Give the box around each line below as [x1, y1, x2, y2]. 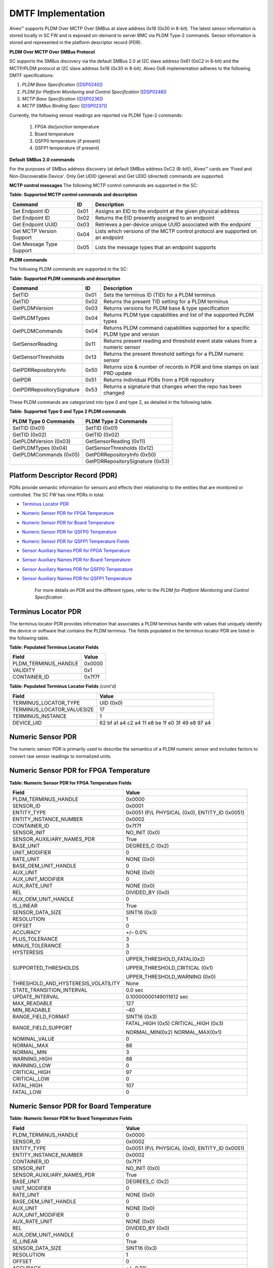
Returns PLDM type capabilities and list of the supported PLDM [103, 311, 254, 318]
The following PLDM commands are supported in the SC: [9, 266, 128, 272]
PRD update [103, 369, 132, 376]
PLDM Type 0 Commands [12, 417, 75, 425]
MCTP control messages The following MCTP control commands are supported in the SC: [9, 182, 198, 188]
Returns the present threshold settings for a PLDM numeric [103, 350, 244, 357]
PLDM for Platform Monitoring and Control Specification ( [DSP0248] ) [22, 89, 167, 95]
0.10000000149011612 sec [125, 993, 189, 1000]
